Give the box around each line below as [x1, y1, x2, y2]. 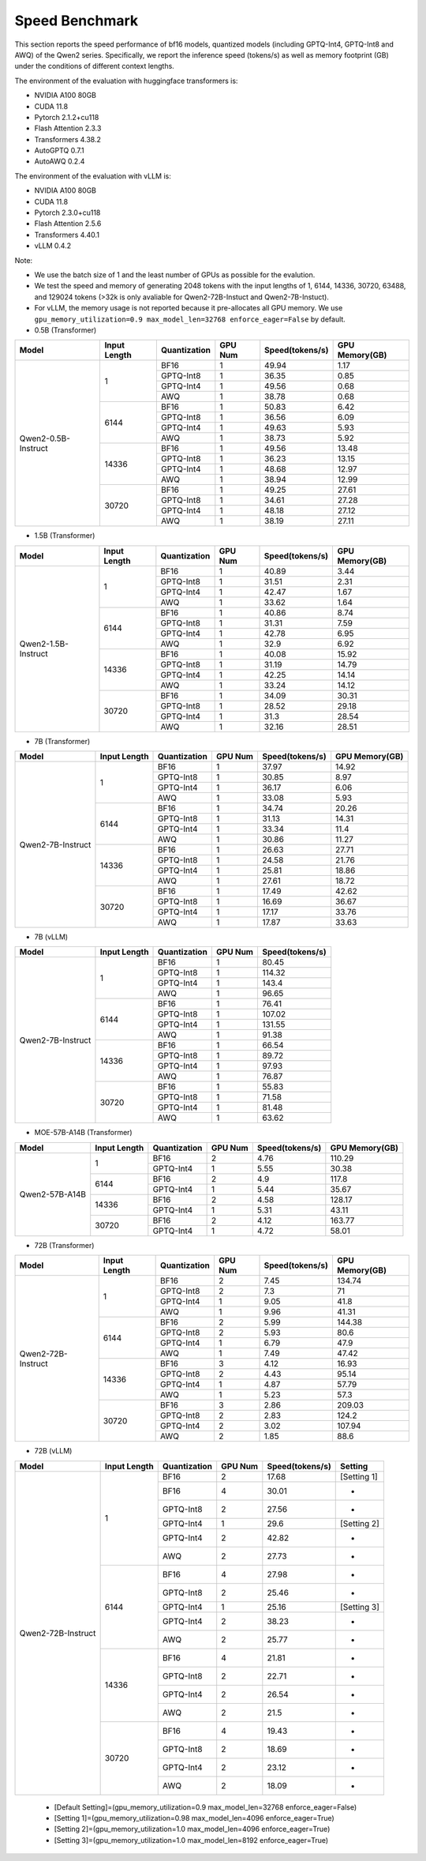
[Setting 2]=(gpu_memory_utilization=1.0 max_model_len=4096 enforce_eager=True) [54, 1825, 331, 1834]
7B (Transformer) [34, 736, 91, 746]
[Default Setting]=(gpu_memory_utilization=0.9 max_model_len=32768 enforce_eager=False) [54, 1802, 357, 1812]
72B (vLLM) [34, 1446, 73, 1456]
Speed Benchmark [14, 12, 139, 29]
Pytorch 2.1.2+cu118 [34, 112, 99, 122]
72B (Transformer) [34, 1240, 95, 1250]
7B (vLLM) [34, 932, 69, 942]
